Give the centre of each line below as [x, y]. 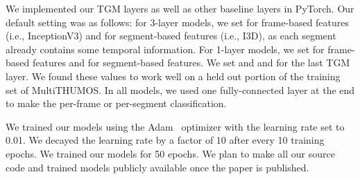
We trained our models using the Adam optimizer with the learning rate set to [175, 126]
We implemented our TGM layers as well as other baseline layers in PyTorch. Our [180, 8]
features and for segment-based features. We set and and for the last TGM [191, 63]
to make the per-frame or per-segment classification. [116, 103]
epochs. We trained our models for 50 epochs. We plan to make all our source [170, 153]
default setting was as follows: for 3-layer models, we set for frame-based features [178, 22]
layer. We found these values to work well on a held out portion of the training [173, 76]
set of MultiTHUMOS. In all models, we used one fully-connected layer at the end [180, 89]
